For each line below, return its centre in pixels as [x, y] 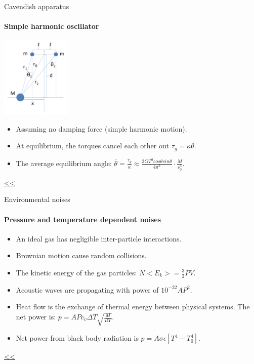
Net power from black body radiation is [77, 338]
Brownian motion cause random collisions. [81, 255]
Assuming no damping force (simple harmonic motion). [101, 128]
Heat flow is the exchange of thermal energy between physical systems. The [133, 307]
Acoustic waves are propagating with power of [87, 289]
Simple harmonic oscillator [52, 26]
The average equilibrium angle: [64, 163]
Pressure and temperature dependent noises [83, 219]
